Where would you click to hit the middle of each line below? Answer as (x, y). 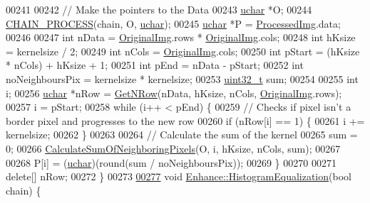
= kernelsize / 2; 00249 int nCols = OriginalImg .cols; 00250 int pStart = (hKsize (183, 51)
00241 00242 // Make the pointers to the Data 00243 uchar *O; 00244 (159, 9)
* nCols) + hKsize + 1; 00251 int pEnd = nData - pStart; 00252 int (155, 65)
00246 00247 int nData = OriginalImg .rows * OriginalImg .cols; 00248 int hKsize (181, 37)
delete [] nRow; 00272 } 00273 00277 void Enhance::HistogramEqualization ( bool (179, 176)
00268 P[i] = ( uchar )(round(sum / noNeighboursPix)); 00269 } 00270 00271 (171, 162)
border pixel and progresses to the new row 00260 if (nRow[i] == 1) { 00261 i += (185, 120)
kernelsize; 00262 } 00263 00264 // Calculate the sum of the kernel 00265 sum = (182, 135)
